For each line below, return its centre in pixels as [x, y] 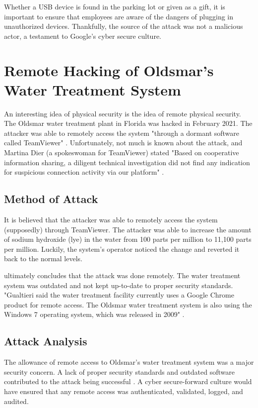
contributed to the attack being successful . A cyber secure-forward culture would [128, 381]
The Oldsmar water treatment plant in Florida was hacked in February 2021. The [128, 123]
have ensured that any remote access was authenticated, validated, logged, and [124, 391]
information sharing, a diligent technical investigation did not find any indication [127, 162]
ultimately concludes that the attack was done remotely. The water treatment [122, 275]
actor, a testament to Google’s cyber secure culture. [83, 36]
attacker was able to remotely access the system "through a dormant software [122, 133]
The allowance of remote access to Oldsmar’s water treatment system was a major [129, 362]
